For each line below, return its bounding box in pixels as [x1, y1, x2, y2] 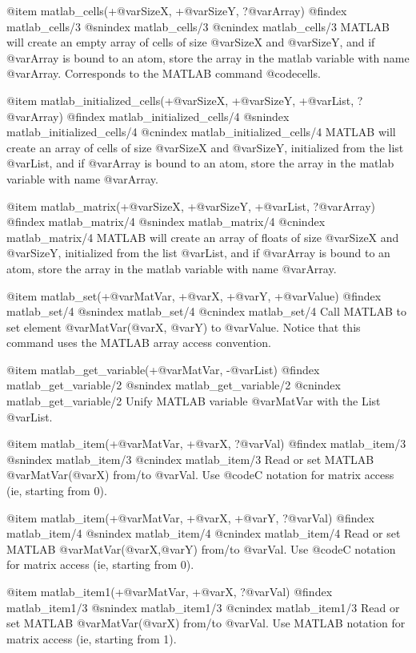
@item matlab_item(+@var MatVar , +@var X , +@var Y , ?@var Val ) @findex [6, 509, 374, 526]
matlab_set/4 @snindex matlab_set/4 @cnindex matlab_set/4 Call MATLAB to [6, 303, 407, 320]
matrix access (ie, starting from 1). [6, 630, 177, 647]
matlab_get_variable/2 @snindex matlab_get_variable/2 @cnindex [6, 377, 341, 393]
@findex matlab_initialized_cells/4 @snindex [66, 107, 290, 124]
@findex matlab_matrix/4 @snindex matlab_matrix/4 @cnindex [6, 213, 326, 230]
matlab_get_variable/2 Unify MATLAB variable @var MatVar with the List [6, 393, 381, 409]
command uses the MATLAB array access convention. [6, 334, 271, 351]
